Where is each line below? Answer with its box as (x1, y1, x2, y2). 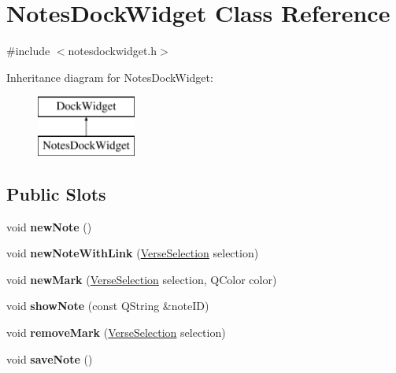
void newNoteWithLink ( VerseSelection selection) (6, 245, 259, 261)
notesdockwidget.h (68, 42, 157, 59)
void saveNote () (6, 350, 93, 367)
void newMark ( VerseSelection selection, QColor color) (6, 271, 277, 287)
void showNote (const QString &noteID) (6, 297, 209, 314)
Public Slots (6, 181, 106, 205)
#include (6, 42, 50, 59)
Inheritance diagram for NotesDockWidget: (6, 68, 213, 85)
